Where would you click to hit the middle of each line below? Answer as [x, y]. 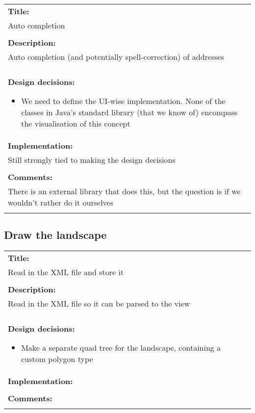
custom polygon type [57, 359]
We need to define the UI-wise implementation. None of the [123, 101]
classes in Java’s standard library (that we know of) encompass [129, 112]
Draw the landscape [55, 235]
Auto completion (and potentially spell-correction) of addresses [116, 57]
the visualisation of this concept [76, 123]
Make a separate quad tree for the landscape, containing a [121, 348]
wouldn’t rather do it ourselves [61, 202]
